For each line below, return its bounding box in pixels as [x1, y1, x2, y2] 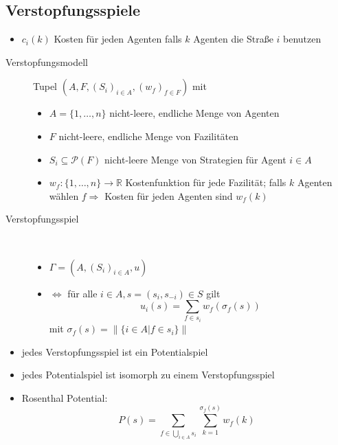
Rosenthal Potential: [21, 390, 108, 404]
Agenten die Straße [193, 32, 273, 46]
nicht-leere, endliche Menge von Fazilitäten [58, 128, 239, 143]
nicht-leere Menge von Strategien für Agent [104, 152, 286, 166]
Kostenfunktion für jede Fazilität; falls [125, 175, 286, 190]
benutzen [283, 32, 322, 46]
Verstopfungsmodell [5, 54, 88, 69]
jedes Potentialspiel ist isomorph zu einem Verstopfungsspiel [21, 367, 275, 382]
